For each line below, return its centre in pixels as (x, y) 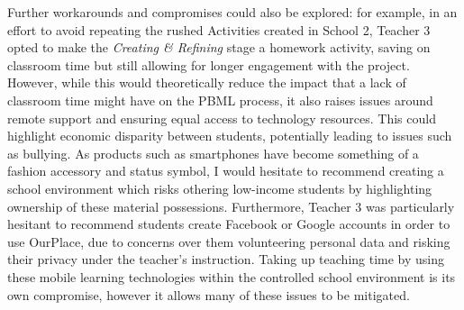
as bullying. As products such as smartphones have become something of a (213, 153)
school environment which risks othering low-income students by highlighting (220, 188)
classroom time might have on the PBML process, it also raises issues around (220, 100)
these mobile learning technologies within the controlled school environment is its (232, 276)
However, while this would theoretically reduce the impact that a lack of (207, 82)
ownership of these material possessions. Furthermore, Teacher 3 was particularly (231, 206)
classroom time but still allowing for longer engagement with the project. (209, 64)
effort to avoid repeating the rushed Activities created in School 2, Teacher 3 (219, 29)
